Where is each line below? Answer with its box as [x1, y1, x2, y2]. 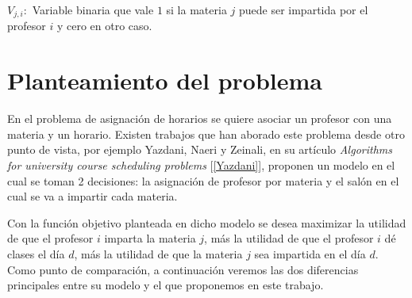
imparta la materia [104, 230, 196, 246]
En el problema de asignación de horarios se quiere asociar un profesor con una [7, 110, 392, 127]
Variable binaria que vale [32, 2, 154, 17]
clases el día [7, 245, 65, 262]
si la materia [166, 2, 227, 17]
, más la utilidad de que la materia [74, 245, 243, 262]
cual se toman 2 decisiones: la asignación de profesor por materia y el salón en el [7, 172, 399, 189]
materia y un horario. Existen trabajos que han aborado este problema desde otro [7, 125, 405, 142]
